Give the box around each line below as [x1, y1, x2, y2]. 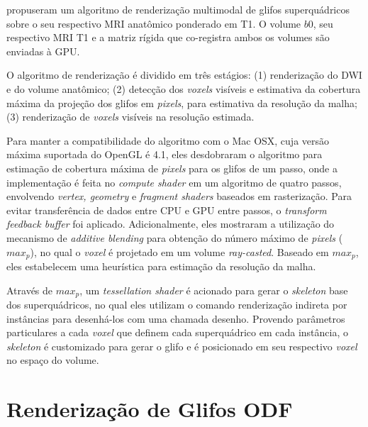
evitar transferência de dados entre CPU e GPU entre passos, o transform [6, 202, 327, 217]
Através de [6, 282, 53, 297]
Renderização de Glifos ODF [6, 394, 293, 423]
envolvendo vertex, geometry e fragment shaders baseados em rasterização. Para [6, 189, 352, 204]
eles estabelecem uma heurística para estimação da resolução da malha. [6, 258, 316, 273]
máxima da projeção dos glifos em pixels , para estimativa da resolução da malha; [6, 95, 357, 110]
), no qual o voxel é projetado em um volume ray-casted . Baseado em [30, 244, 329, 259]
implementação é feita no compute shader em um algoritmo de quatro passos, [6, 174, 342, 189]
